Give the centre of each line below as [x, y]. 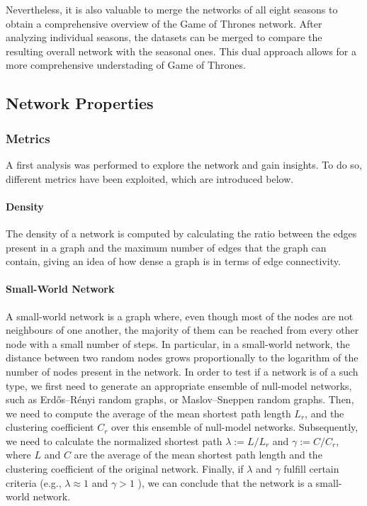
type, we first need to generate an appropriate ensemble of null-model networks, [179, 385]
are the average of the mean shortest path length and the [198, 455]
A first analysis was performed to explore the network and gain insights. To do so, [184, 164]
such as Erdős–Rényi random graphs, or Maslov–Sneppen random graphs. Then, [180, 399]
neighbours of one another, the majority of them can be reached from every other [182, 330]
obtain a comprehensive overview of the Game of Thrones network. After [164, 23]
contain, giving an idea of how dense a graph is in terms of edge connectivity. [173, 261]
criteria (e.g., [34, 482]
